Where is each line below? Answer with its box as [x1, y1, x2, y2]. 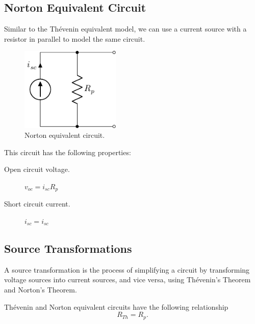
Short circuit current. [4, 198, 70, 209]
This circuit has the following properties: [4, 146, 131, 157]
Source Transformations [4, 240, 132, 256]
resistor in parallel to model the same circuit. [4, 33, 145, 44]
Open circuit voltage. [4, 164, 70, 174]
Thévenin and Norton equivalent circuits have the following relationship [4, 301, 228, 312]
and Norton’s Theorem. [4, 284, 77, 294]
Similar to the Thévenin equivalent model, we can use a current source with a [4, 23, 247, 34]
